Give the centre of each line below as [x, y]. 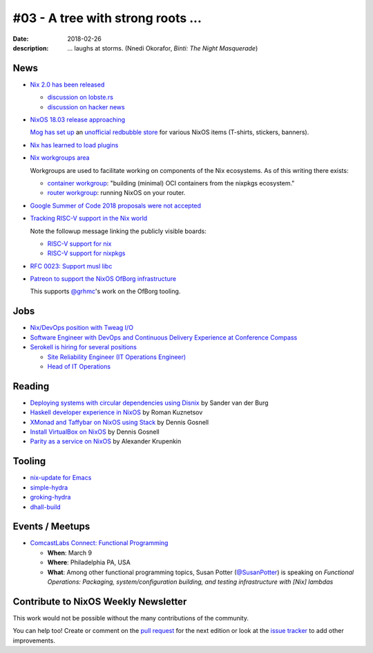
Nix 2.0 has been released [67, 84]
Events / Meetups [51, 527]
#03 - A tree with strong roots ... [107, 18]
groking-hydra [50, 497]
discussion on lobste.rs [80, 98]
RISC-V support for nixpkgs [86, 253]
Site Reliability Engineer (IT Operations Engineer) [117, 357]
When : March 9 [70, 553]
